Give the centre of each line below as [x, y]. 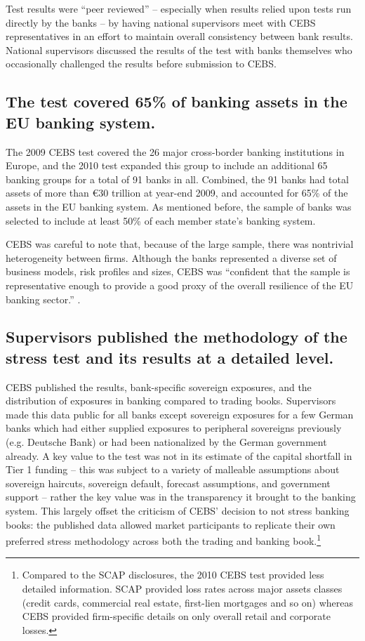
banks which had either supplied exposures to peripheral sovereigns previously [174, 428]
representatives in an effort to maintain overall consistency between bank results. [179, 36]
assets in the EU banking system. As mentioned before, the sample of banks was [179, 206]
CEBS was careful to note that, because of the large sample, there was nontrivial [180, 244]
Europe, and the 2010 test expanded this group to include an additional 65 [167, 165]
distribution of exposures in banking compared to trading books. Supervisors [171, 401]
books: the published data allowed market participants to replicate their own [171, 524]
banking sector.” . [43, 299]
